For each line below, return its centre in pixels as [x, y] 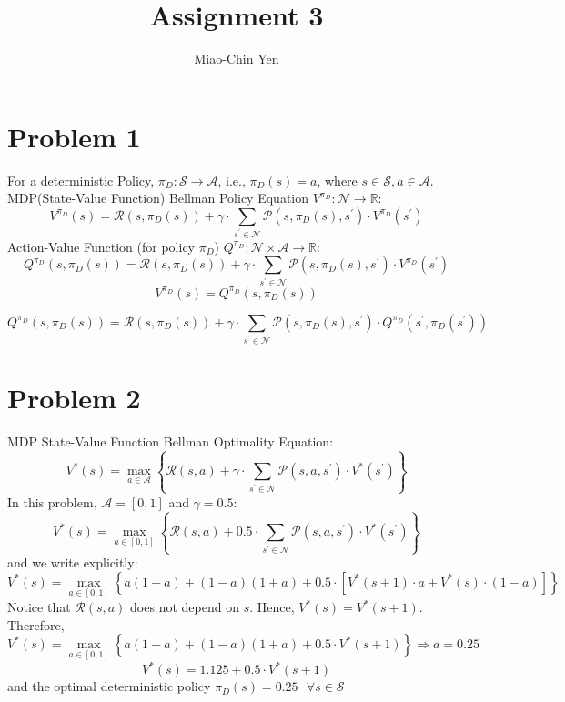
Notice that [39, 607]
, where [337, 180]
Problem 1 [74, 136]
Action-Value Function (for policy [101, 246]
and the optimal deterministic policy [109, 686]
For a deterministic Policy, [81, 180]
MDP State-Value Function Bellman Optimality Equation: [171, 441]
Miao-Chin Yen [237, 59]
